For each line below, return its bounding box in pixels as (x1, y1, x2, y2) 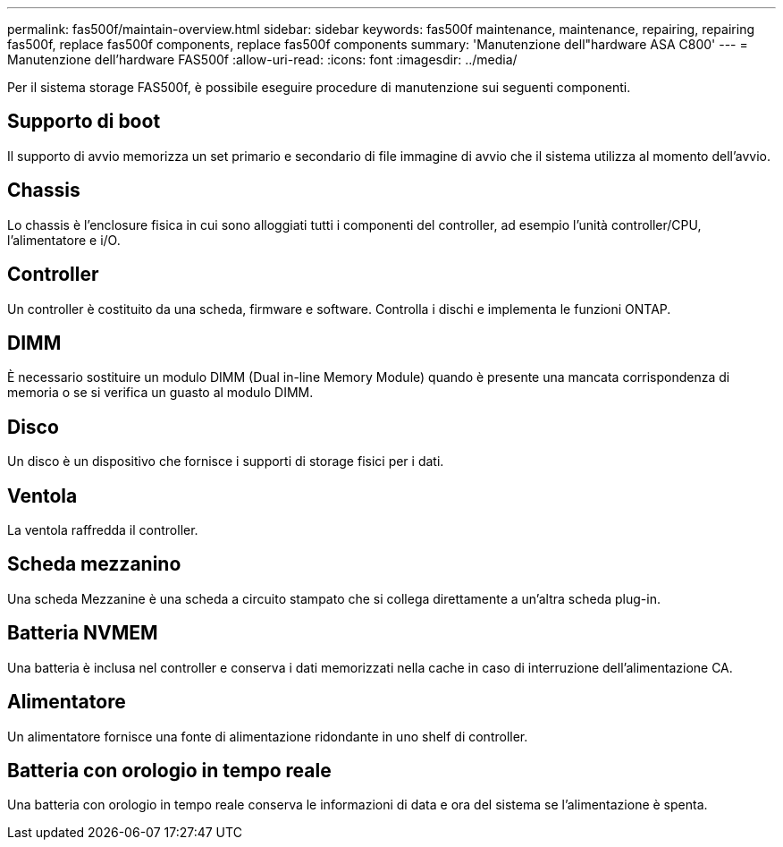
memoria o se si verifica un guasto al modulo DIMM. (7, 385, 314, 401)
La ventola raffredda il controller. (7, 522, 198, 538)
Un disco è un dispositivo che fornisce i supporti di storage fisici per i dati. (7, 453, 444, 470)
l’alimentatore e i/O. (7, 232, 121, 248)
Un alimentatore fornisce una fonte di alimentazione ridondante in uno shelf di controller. (7, 728, 528, 744)
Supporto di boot (7, 110, 161, 133)
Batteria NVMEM (7, 622, 158, 645)
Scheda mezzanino (7, 553, 181, 576)
